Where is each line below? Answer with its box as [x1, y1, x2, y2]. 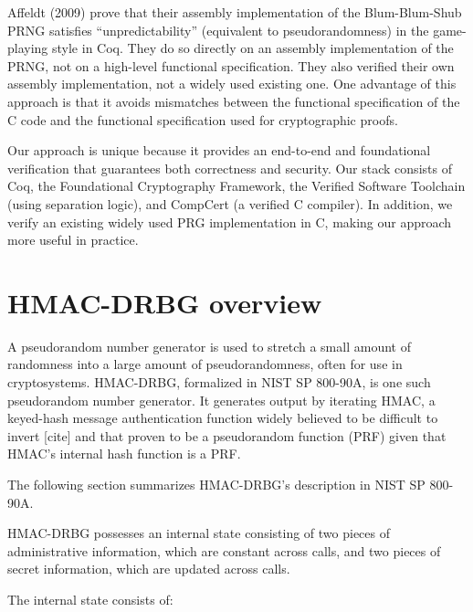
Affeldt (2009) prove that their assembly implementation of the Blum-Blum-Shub [7, 3, 462, 21]
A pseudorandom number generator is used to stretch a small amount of [7, 336, 411, 355]
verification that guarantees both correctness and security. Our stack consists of [7, 158, 452, 177]
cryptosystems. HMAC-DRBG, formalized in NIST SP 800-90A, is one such [7, 373, 431, 392]
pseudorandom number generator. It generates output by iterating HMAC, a [7, 390, 436, 409]
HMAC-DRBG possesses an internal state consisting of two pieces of [7, 523, 391, 543]
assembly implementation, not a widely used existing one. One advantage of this [7, 74, 457, 93]
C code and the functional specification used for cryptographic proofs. [7, 110, 398, 129]
